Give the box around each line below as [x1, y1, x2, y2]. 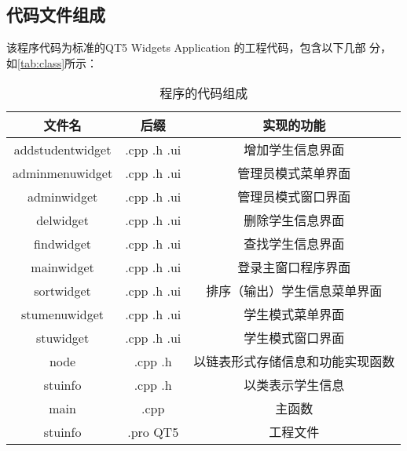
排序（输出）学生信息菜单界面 [206, 282, 383, 300]
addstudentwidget [13, 140, 112, 158]
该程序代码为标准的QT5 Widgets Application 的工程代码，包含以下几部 [6, 39, 366, 56]
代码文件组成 [6, 2, 105, 27]
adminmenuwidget [13, 163, 113, 182]
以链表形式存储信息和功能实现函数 [193, 352, 395, 371]
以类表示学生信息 [244, 376, 345, 395]
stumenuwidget [21, 304, 104, 323]
